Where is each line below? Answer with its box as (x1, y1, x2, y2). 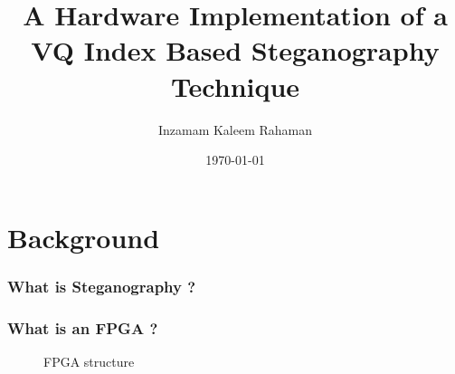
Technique (170, 67, 300, 104)
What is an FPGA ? (7, 316, 158, 339)
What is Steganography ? (7, 274, 196, 297)
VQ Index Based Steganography (31, 32, 440, 69)
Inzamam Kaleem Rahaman (157, 120, 313, 139)
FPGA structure (43, 351, 135, 370)
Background (7, 218, 160, 255)
